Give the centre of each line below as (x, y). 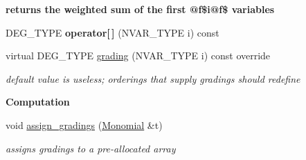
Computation (38, 102)
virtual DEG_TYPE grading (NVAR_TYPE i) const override (138, 56)
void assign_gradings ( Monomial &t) (84, 124)
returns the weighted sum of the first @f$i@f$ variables (140, 9)
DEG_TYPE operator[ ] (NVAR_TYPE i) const (112, 32)
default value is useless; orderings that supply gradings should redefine (153, 78)
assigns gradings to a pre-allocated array (91, 148)
